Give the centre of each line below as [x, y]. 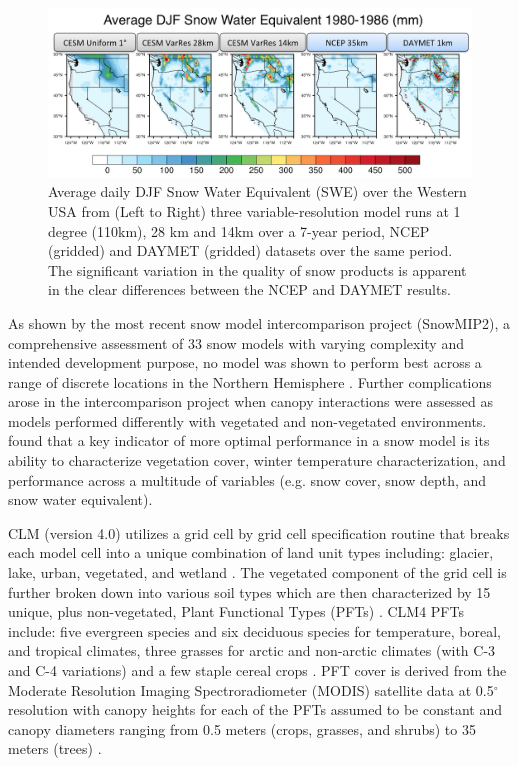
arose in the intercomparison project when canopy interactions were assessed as [250, 401]
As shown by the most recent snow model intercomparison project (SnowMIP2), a [259, 322]
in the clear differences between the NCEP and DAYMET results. [249, 289]
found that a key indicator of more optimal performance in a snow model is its [249, 440]
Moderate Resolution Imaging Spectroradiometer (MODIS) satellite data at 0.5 [251, 689]
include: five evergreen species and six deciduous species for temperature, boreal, [255, 630]
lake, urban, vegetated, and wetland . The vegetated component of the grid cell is [257, 572]
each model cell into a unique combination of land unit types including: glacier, [251, 552]
